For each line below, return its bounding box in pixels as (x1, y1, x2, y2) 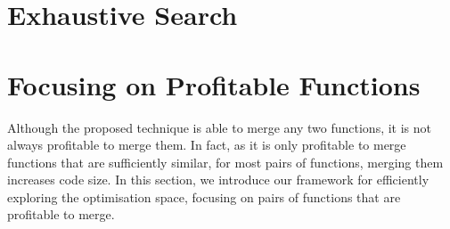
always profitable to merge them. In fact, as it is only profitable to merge (7, 135, 406, 154)
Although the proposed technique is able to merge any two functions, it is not (7, 118, 431, 136)
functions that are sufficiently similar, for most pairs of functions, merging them (7, 152, 444, 171)
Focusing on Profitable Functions (7, 66, 421, 102)
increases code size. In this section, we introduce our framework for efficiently (7, 170, 430, 189)
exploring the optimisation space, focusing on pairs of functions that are (7, 187, 401, 206)
